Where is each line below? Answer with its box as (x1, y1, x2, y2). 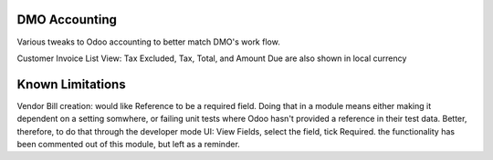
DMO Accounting (16, 12, 118, 27)
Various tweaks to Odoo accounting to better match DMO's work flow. (16, 36, 280, 47)
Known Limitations (16, 76, 127, 92)
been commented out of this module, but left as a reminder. (16, 138, 241, 149)
